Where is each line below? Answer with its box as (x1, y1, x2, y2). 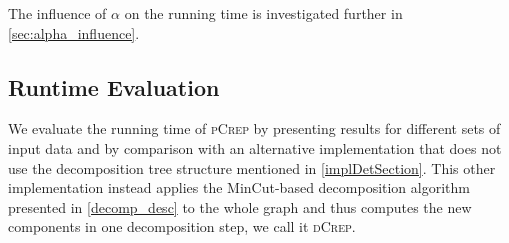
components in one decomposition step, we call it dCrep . (8, 216, 356, 237)
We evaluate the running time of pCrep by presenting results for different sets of (8, 118, 501, 139)
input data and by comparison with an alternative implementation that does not (8, 137, 502, 158)
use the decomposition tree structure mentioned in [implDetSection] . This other (8, 157, 496, 178)
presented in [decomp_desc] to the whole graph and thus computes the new (8, 196, 472, 217)
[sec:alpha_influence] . (8, 22, 140, 43)
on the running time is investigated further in (124, 3, 403, 23)
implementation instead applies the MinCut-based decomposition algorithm (8, 177, 470, 198)
